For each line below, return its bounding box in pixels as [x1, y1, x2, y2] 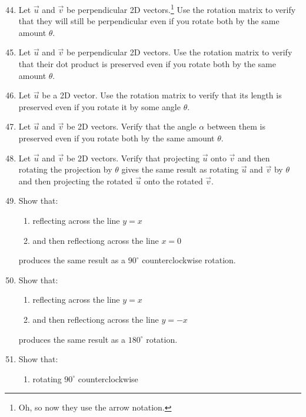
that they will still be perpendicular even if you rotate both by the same [18, 15, 280, 27]
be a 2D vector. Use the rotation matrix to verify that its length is [42, 89, 282, 101]
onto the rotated [144, 174, 203, 187]
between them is [207, 120, 265, 133]
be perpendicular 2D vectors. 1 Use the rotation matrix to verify [66, 2, 296, 15]
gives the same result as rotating [121, 163, 239, 176]
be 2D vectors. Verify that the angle [66, 120, 197, 133]
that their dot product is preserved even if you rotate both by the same [18, 58, 276, 70]
